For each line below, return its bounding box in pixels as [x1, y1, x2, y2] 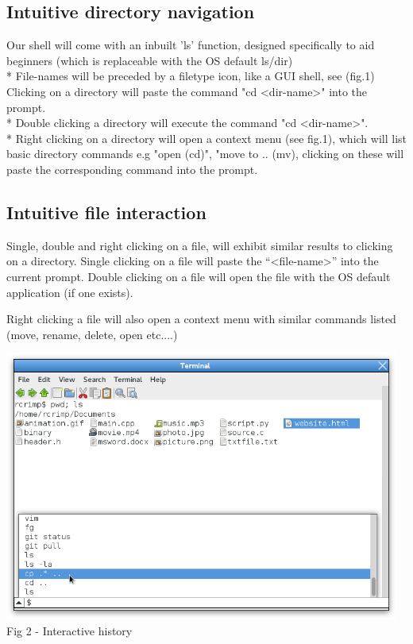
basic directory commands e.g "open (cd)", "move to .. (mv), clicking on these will [6, 145, 404, 162]
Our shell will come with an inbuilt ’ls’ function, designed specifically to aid [6, 37, 375, 53]
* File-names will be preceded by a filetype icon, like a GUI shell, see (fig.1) [6, 67, 375, 84]
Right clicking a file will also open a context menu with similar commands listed [6, 310, 396, 327]
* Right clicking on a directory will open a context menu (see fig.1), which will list [6, 129, 407, 146]
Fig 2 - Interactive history [6, 622, 133, 638]
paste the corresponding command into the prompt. [6, 160, 258, 177]
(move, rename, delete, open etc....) [6, 326, 178, 342]
